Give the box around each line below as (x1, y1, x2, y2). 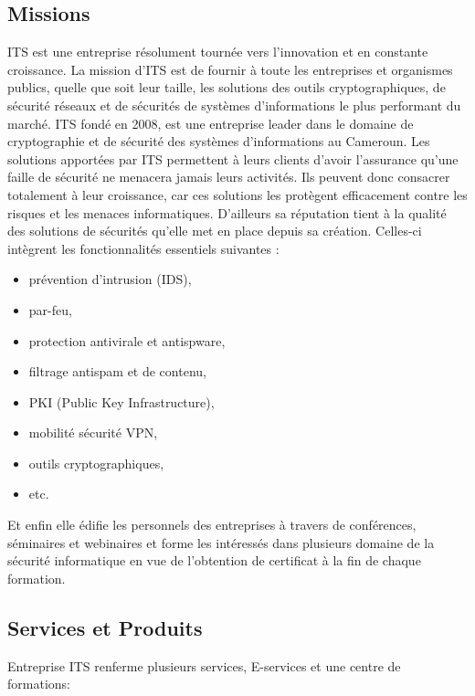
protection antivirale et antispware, (28, 331, 226, 350)
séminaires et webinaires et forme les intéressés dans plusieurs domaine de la (7, 533, 435, 552)
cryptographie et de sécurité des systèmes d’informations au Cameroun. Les (7, 132, 430, 151)
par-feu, (28, 300, 72, 319)
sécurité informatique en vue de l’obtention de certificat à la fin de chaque (7, 551, 421, 570)
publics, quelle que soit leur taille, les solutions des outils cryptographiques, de (7, 78, 446, 97)
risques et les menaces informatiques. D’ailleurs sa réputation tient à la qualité (7, 203, 447, 222)
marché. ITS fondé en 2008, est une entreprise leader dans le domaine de (7, 113, 414, 132)
